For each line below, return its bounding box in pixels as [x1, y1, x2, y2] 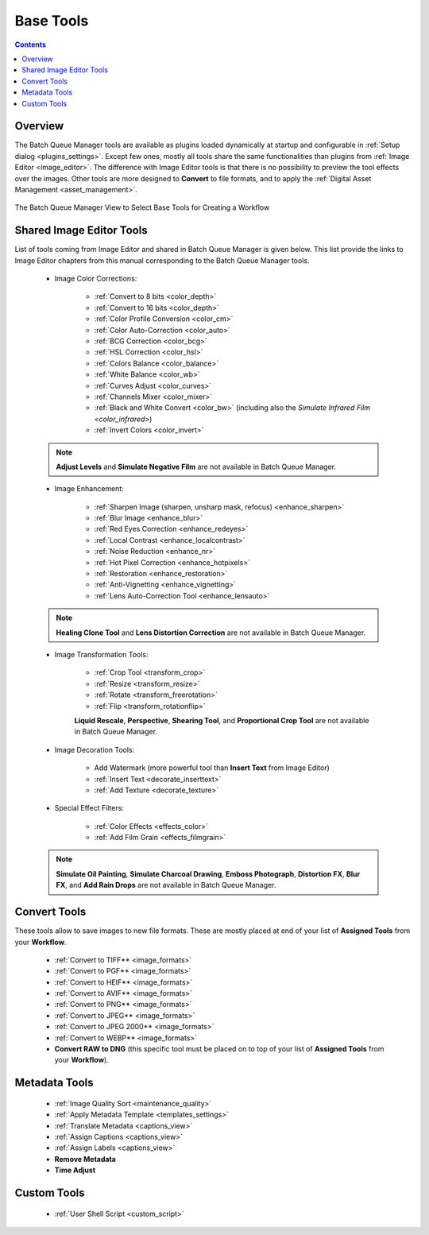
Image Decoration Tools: [54, 745, 135, 754]
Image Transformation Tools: [54, 649, 149, 659]
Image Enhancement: [54, 484, 125, 494]
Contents [14, 40, 47, 49]
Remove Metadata [54, 1154, 117, 1163]
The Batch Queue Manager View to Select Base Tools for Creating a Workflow [14, 203, 270, 212]
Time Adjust [54, 1165, 96, 1175]
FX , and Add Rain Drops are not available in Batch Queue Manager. [56, 881, 276, 890]
